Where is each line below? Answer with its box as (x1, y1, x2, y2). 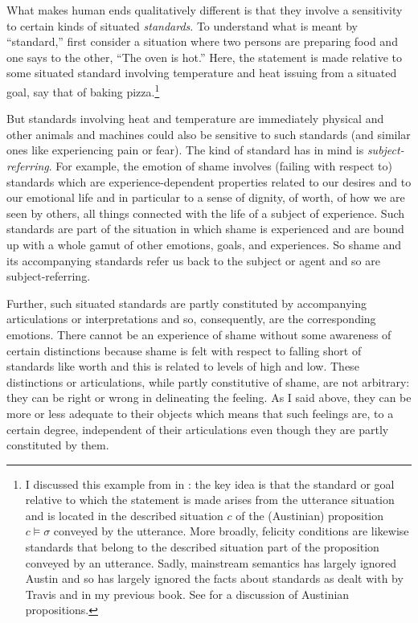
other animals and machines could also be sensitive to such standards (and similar (6, 125, 411, 142)
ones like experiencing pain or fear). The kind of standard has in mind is (6, 141, 364, 158)
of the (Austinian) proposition (236, 506, 384, 523)
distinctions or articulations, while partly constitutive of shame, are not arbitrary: (6, 373, 410, 390)
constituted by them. (6, 437, 109, 453)
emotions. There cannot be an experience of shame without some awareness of (6, 326, 391, 342)
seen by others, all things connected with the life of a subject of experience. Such (6, 204, 405, 221)
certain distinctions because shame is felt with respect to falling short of (6, 342, 362, 359)
